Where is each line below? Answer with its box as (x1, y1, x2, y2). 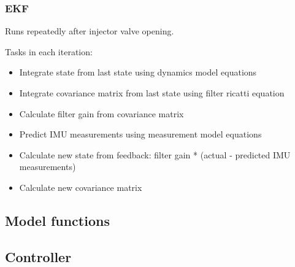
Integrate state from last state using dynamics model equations (19, 66, 257, 79)
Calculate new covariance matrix (19, 180, 142, 193)
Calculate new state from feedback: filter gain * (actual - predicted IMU (19, 148, 291, 161)
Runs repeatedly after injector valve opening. (5, 25, 174, 37)
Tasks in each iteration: (5, 45, 93, 58)
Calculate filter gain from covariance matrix (19, 107, 184, 120)
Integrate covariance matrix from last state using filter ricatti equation (19, 87, 285, 99)
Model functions (5, 211, 110, 230)
